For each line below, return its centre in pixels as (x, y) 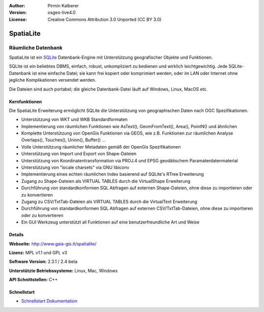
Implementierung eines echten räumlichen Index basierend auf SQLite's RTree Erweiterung (112, 174)
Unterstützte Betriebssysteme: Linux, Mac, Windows (63, 270)
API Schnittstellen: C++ (33, 280)
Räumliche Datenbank (36, 47)
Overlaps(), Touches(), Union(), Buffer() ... (64, 140)
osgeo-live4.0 (62, 13)
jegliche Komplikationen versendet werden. (53, 80)
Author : (17, 6)
